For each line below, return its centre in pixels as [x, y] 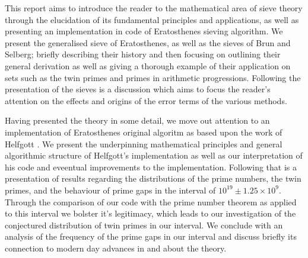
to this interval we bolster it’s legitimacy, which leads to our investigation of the [150, 213]
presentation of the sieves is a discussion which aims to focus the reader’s [138, 89]
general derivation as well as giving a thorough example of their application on [148, 65]
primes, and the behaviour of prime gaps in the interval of [110, 190]
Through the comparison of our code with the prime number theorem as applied [151, 201]
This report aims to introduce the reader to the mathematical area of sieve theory [154, 8]
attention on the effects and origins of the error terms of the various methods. [146, 100]
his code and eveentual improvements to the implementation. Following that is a [151, 167]
